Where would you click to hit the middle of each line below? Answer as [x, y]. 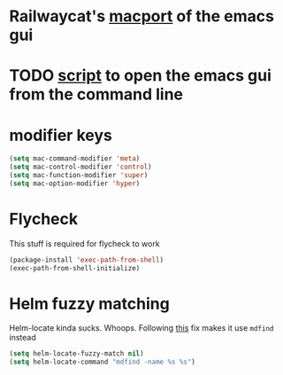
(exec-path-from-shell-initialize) [75, 268]
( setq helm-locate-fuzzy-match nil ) [76, 354]
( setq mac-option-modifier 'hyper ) [75, 184]
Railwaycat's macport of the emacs [141, 16]
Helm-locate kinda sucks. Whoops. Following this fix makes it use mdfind [141, 328]
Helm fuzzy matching [89, 304]
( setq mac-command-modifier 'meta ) [75, 159]
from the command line [96, 94]
